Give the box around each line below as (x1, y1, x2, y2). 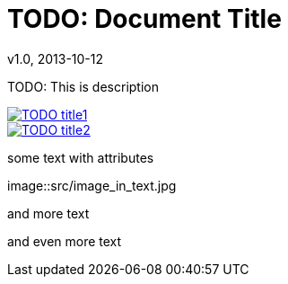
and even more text (7, 233, 122, 249)
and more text (7, 205, 90, 221)
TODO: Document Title (7, 4, 282, 34)
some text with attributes (7, 149, 154, 165)
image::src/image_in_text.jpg (7, 177, 177, 193)
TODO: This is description (7, 78, 159, 94)
